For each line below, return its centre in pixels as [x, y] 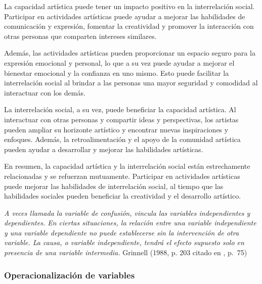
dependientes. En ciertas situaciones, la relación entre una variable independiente [130, 223]
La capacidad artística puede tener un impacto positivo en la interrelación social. [129, 6]
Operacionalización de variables [70, 275]
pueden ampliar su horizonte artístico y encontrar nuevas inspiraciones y [116, 129]
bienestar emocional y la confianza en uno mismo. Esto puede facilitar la [117, 73]
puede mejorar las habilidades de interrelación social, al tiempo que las [114, 186]
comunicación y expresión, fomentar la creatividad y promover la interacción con [129, 26]
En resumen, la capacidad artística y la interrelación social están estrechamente [127, 166]
